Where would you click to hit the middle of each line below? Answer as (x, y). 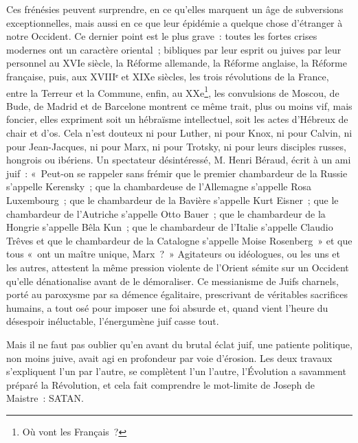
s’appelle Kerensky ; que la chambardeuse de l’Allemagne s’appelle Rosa (159, 186)
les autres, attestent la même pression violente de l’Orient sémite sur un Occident (178, 267)
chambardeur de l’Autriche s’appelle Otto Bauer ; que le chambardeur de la (166, 213)
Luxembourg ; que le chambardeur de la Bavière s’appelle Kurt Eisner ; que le (172, 200)
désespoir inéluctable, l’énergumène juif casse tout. (113, 321)
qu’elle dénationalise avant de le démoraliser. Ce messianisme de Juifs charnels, (172, 281)
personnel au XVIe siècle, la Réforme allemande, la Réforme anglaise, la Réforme (177, 63)
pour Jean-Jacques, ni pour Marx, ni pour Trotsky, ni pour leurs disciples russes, (176, 146)
